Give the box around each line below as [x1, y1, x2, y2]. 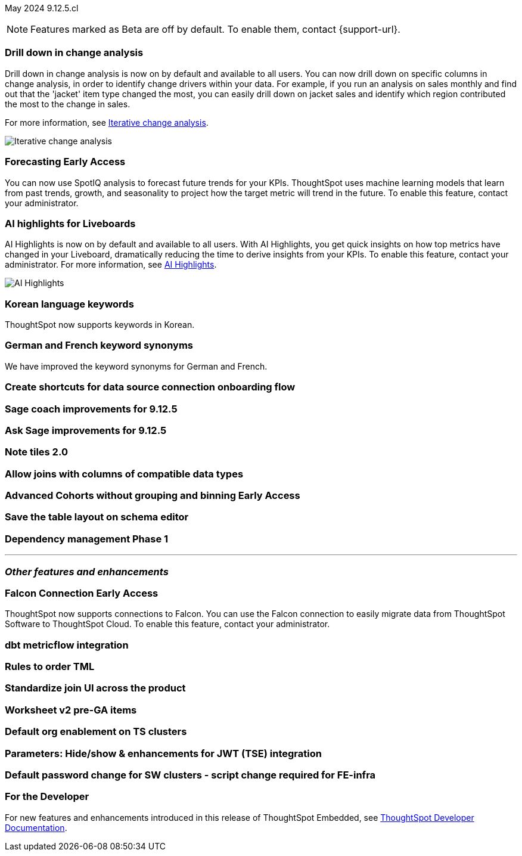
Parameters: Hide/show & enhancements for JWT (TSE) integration [5, 747, 322, 759]
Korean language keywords [5, 297, 134, 310]
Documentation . [5, 822, 67, 833]
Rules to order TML [5, 660, 95, 672]
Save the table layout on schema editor [5, 511, 189, 523]
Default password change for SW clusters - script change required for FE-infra [5, 768, 376, 781]
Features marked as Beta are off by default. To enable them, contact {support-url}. [30, 23, 400, 35]
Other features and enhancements [5, 565, 169, 578]
